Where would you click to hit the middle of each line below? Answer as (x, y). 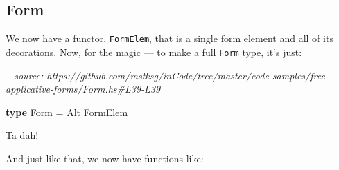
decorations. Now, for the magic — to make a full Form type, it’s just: (154, 51)
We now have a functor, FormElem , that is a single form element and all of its (169, 38)
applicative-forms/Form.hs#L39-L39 (83, 89)
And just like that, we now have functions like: (105, 158)
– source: (25, 75)
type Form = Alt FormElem (67, 112)
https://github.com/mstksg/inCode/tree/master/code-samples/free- (188, 75)
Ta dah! (22, 135)
